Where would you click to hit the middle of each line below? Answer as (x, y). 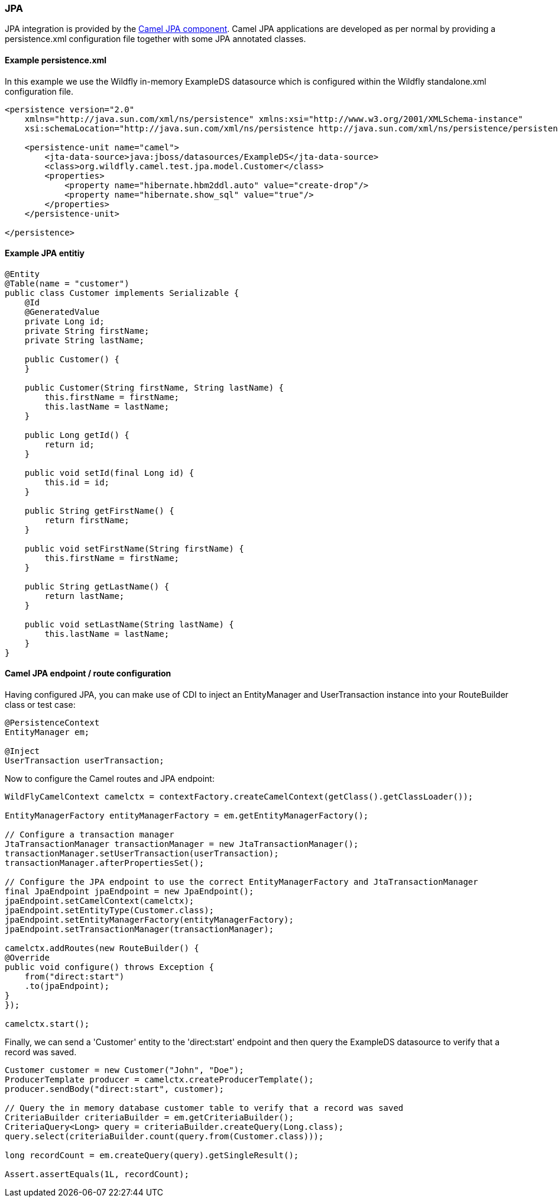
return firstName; (87, 520)
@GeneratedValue (62, 312)
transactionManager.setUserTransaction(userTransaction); (142, 854)
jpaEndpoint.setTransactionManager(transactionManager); (139, 929)
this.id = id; (77, 482)
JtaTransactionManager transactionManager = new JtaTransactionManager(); (182, 844)
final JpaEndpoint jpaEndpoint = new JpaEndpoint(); (129, 892)
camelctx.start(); (47, 1024)
